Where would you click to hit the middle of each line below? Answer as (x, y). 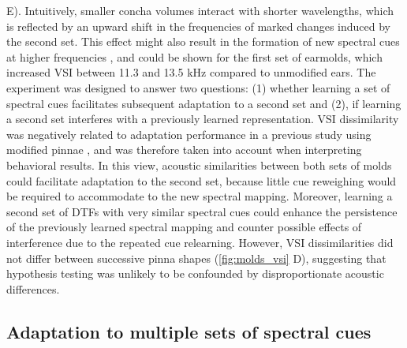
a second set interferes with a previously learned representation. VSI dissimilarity (203, 119)
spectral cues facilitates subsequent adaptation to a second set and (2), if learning (204, 103)
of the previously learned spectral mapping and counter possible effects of (184, 227)
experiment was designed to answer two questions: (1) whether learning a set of (198, 87)
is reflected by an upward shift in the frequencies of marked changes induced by (198, 26)
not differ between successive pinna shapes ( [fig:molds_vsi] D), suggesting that (196, 258)
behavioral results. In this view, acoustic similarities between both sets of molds (199, 165)
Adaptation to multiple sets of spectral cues (189, 331)
